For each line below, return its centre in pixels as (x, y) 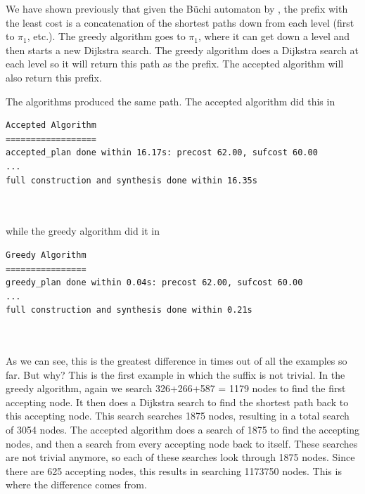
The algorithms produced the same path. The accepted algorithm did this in (171, 101)
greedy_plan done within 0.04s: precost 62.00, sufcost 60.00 (154, 283)
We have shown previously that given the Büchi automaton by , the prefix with (177, 8)
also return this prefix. (54, 77)
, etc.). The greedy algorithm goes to (106, 36)
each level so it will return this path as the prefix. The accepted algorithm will (175, 64)
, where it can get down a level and (274, 36)
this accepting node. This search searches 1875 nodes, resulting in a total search (178, 416)
